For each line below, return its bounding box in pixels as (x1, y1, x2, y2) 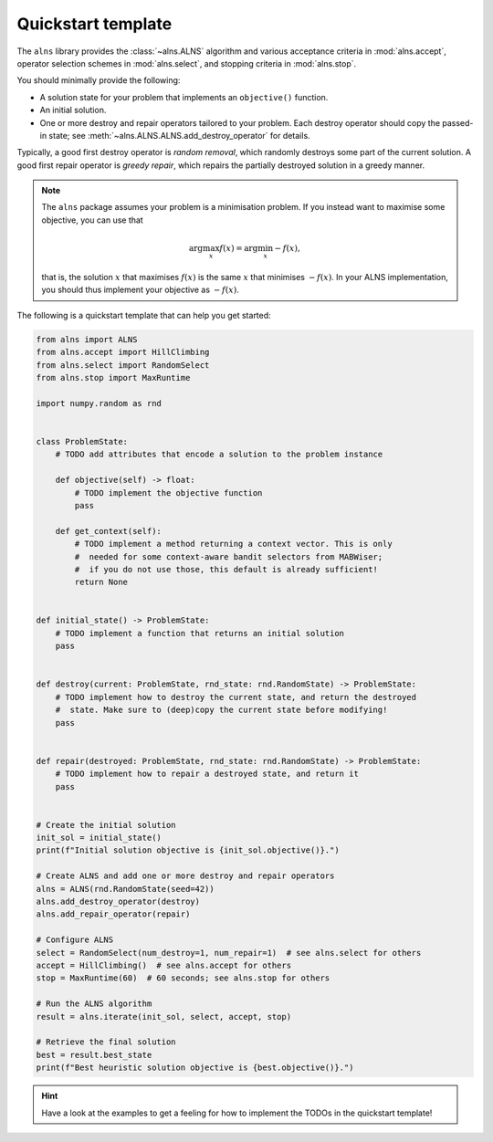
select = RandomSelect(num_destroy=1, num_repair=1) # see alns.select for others (36, 948, 422, 958)
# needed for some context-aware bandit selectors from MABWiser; (74, 551, 383, 561)
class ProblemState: (36, 436, 128, 446)
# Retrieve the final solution (36, 1037, 177, 1047)
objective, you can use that (41, 215, 143, 225)
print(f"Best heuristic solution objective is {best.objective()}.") (36, 1063, 354, 1073)
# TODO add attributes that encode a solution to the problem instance (55, 449, 383, 460)
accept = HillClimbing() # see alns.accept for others (36, 960, 292, 970)
